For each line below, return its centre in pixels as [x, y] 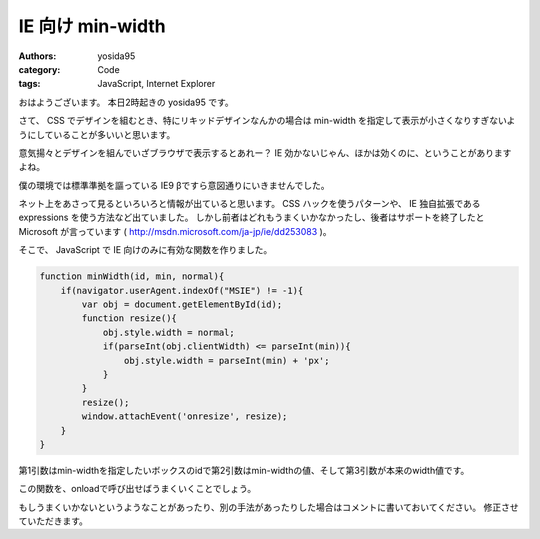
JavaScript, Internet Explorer [156, 84]
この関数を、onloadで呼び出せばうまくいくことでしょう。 [137, 489]
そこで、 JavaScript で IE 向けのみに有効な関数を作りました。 [145, 250]
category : [39, 69]
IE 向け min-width [92, 26]
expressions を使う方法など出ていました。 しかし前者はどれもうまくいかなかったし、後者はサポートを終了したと [251, 217]
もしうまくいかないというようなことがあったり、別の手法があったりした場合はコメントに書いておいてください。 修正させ [268, 507]
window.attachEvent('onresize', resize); [184, 416]
